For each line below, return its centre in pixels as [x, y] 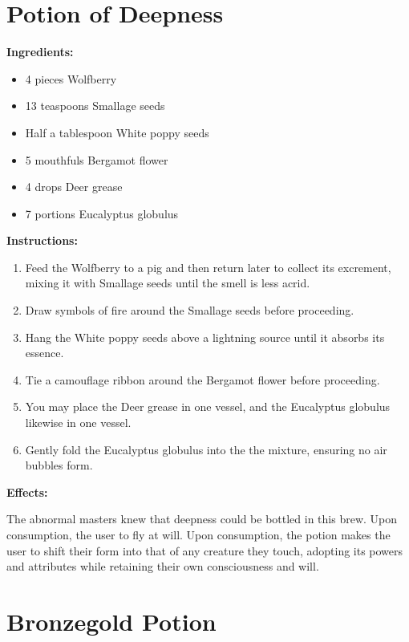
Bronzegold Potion [111, 621]
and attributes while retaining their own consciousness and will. [163, 566]
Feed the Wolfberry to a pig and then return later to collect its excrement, [208, 267]
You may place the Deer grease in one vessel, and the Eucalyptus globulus [208, 406]
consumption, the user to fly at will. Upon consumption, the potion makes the [198, 534]
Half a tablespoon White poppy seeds [117, 132]
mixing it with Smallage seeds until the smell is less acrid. [168, 283]
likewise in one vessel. [78, 423]
